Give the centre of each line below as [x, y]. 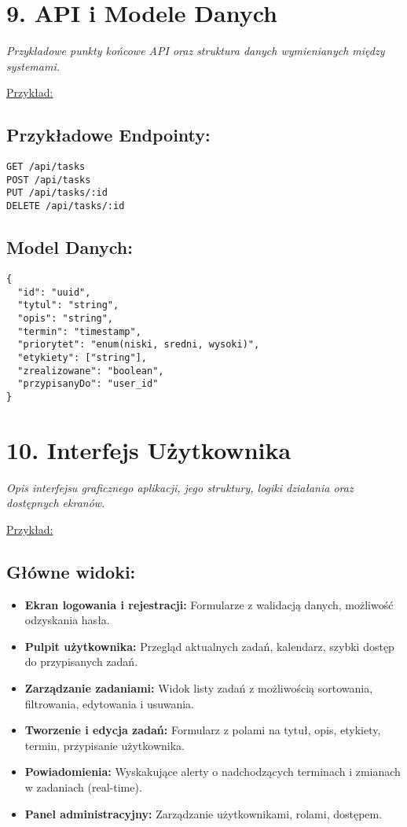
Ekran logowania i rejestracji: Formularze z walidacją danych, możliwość [209, 604]
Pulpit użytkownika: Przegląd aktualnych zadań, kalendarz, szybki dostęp [209, 646]
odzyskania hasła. [67, 620]
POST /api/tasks [49, 180]
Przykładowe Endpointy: [108, 135]
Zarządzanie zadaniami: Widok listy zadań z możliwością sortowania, [199, 687]
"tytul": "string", [68, 305]
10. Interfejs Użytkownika [149, 449]
